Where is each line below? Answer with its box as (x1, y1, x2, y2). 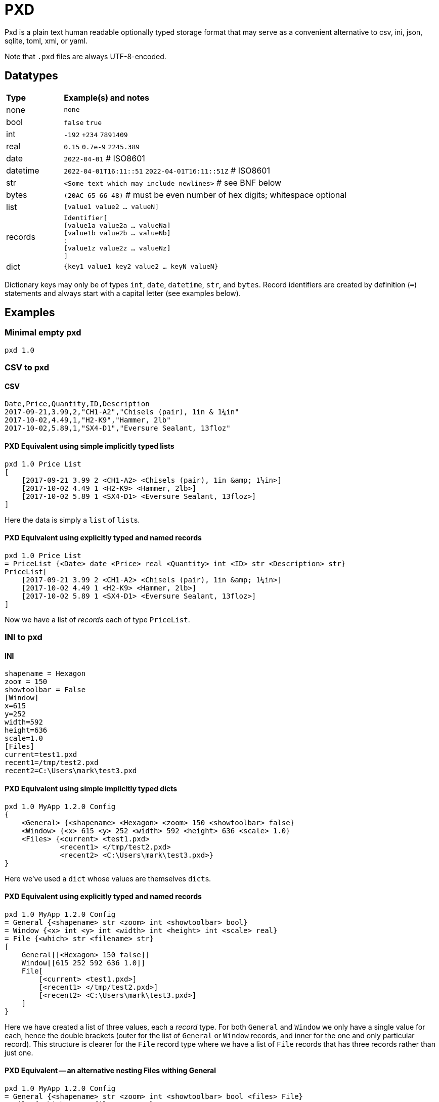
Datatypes (5, 69, 58, 82)
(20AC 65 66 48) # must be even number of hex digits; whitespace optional (64, 189, 347, 200)
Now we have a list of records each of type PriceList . (5, 615, 190, 624)
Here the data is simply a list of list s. (5, 515, 140, 524)
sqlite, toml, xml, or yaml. (5, 36, 88, 45)
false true (64, 118, 102, 126)
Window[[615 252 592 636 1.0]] (21, 958, 146, 967)
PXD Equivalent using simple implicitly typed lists (5, 442, 174, 451)
